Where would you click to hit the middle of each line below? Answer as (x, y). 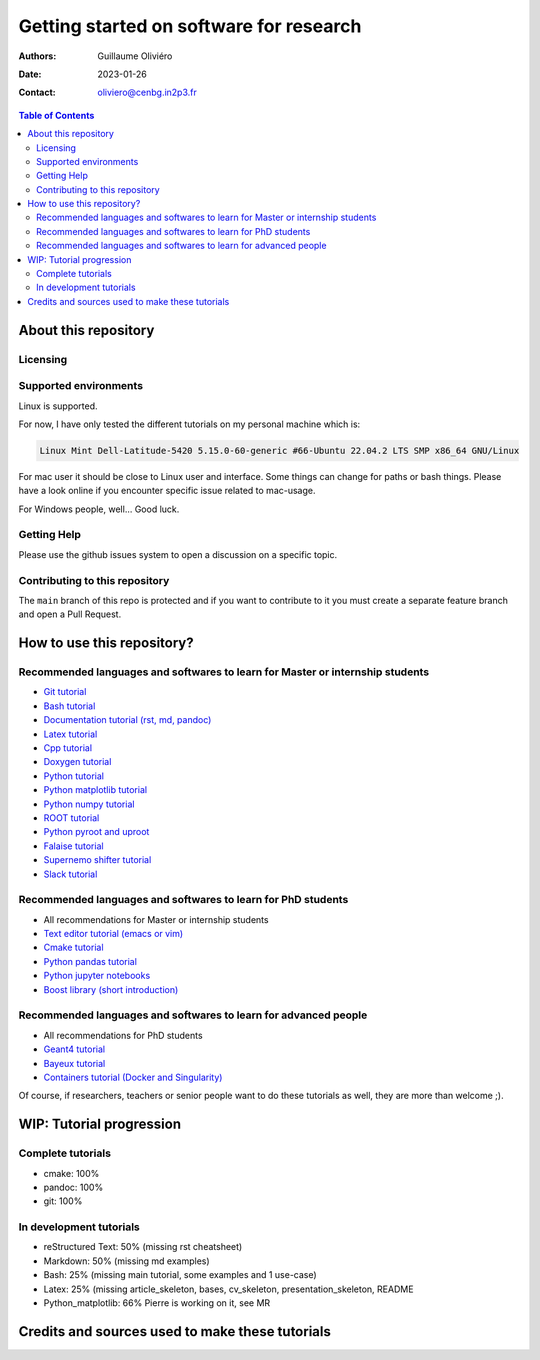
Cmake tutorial (73, 947)
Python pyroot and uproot (96, 832)
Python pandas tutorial (90, 961)
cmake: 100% (71, 1173)
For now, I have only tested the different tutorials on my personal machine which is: (189, 424)
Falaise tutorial (73, 846)
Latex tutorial (70, 734)
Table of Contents (56, 115)
